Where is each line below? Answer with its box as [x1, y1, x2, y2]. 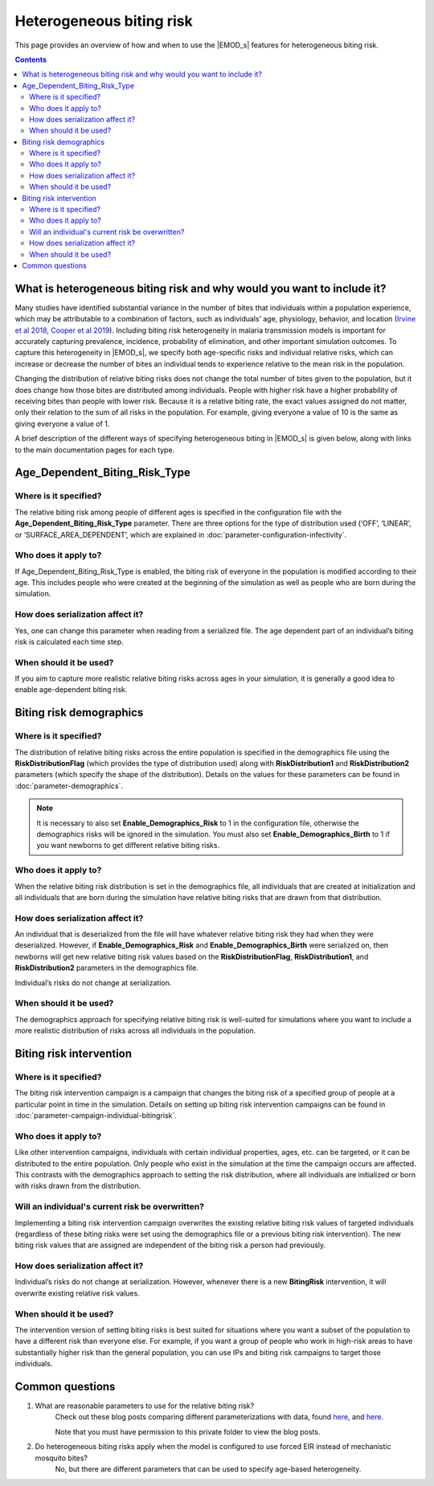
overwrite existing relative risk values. [14, 1288, 140, 1298]
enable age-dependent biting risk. [14, 685, 128, 694]
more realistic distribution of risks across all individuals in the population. [14, 1025, 256, 1036]
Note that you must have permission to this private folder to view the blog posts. [55, 1427, 321, 1436]
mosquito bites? [35, 1453, 88, 1463]
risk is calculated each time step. [14, 637, 124, 646]
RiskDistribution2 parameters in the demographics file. [14, 963, 199, 972]
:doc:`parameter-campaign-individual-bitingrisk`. [14, 1111, 177, 1120]
